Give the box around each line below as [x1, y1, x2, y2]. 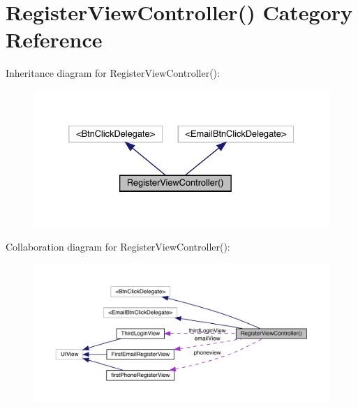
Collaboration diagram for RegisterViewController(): [6, 239, 230, 254]
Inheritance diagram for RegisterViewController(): [6, 66, 220, 80]
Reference [6, 25, 103, 54]
